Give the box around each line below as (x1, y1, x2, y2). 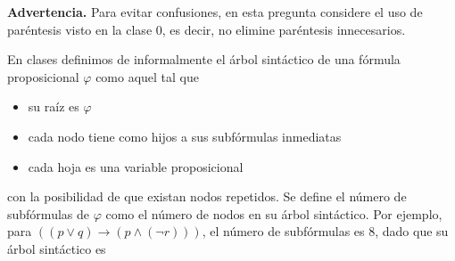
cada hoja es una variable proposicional (28, 157, 244, 175)
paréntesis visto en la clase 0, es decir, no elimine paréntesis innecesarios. (7, 20, 406, 38)
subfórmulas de (7, 204, 89, 223)
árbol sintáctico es (7, 239, 106, 257)
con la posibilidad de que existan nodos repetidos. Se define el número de (7, 187, 407, 206)
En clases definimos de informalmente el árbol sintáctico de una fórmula (7, 50, 401, 69)
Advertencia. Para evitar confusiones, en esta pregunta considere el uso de (7, 3, 423, 20)
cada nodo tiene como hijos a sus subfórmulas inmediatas (28, 126, 342, 145)
